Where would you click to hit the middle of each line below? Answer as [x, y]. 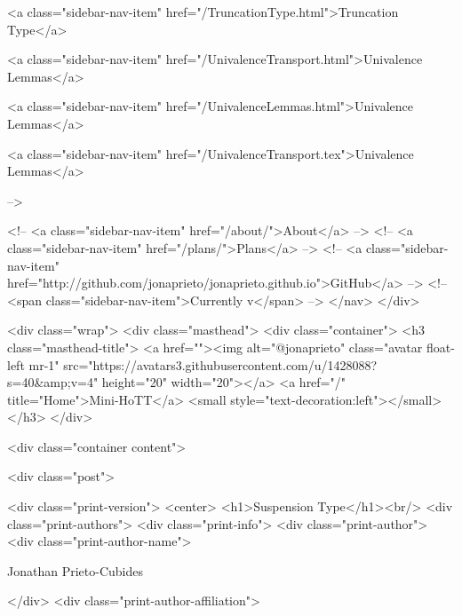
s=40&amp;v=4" [53, 382]
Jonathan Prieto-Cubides [75, 570]
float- [440, 347]
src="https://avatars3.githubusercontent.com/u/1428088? [220, 364]
